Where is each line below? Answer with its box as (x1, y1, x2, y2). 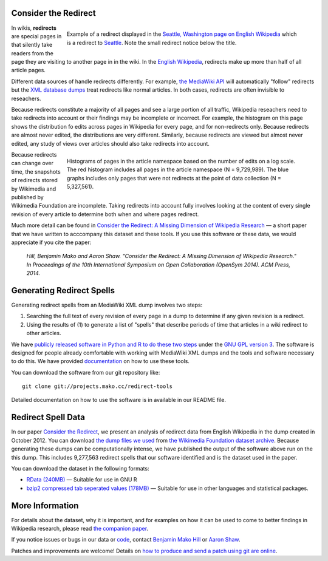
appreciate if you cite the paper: (11, 239, 92, 246)
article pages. (11, 67, 46, 74)
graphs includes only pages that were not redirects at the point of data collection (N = (67, 174, 282, 182)
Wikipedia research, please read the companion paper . (11, 525, 149, 532)
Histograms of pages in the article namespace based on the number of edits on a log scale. (67, 157, 296, 165)
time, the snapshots (11, 168, 61, 175)
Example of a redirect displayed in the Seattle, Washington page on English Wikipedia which (67, 30, 297, 38)
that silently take (11, 41, 53, 49)
